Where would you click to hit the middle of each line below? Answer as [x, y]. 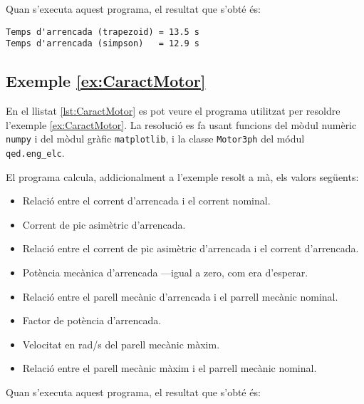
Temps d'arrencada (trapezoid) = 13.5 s [103, 32]
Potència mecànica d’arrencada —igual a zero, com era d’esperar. [165, 272]
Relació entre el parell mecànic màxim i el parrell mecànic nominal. [170, 368]
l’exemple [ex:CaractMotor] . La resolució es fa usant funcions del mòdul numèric [181, 124]
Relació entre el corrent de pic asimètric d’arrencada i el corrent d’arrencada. [191, 248]
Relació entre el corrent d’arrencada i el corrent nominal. [146, 201]
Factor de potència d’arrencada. [92, 320]
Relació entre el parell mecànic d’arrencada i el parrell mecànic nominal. [180, 296]
